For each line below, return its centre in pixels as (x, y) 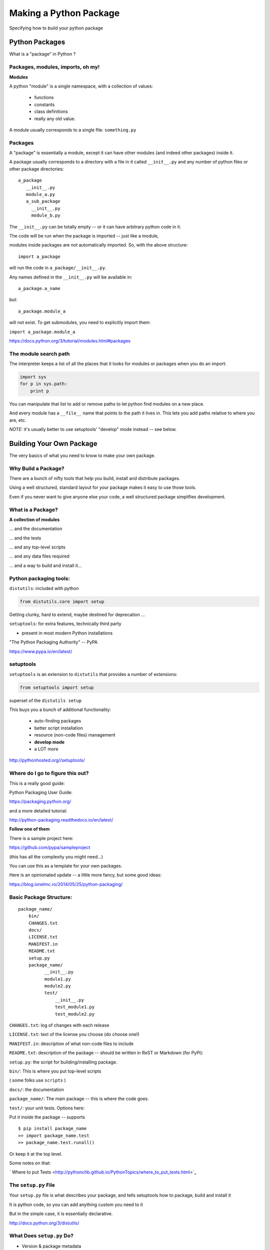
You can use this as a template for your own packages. (66, 866)
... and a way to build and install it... (45, 565)
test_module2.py (75, 1014)
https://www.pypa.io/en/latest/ (41, 651)
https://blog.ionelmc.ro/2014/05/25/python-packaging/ (66, 884)
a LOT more (46, 749)
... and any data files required (39, 556)
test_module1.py (75, 1007)
